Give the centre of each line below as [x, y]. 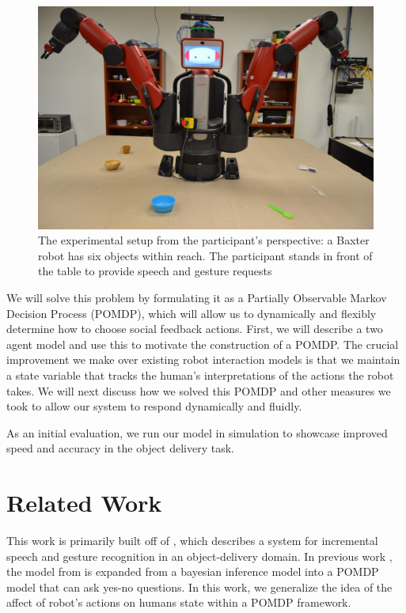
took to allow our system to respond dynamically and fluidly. [154, 406]
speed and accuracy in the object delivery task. [121, 448]
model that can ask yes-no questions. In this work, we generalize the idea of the [199, 587]
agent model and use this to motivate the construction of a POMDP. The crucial [203, 344]
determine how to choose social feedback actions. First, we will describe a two [195, 329]
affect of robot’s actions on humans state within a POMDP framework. [179, 602]
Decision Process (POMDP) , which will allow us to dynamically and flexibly [192, 313]
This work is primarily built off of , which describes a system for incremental [192, 540]
